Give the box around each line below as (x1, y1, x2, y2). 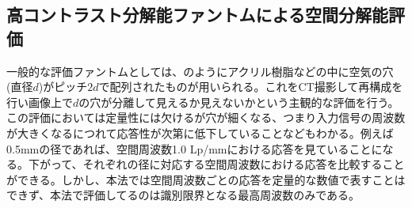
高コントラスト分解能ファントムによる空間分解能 (6, 2, 388, 27)
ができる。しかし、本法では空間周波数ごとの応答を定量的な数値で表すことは (6, 171, 406, 187)
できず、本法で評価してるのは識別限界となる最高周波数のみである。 (6, 187, 360, 203)
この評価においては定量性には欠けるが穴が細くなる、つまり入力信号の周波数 (6, 109, 406, 126)
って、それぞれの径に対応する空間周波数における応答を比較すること (50, 156, 405, 172)
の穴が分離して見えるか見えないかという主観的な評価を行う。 (78, 93, 399, 110)
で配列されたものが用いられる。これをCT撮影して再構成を (98, 78, 403, 95)
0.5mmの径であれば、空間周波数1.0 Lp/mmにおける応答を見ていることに (6, 140, 383, 157)
